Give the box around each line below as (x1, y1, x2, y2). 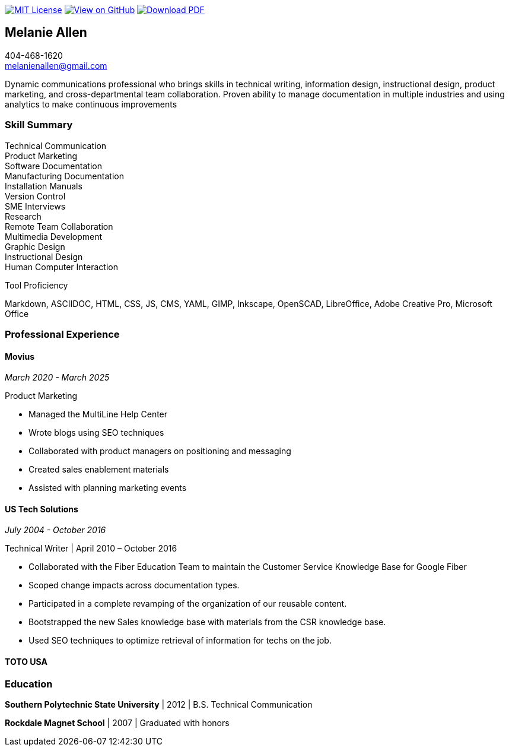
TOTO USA (5, 657, 47, 667)
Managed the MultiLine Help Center (28, 409, 168, 420)
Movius (5, 351, 35, 362)
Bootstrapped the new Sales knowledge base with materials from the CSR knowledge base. (28, 617, 386, 628)
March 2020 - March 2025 (5, 372, 110, 383)
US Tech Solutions (5, 503, 78, 514)
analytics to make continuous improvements (5, 99, 177, 109)
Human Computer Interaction (5, 261, 118, 272)
